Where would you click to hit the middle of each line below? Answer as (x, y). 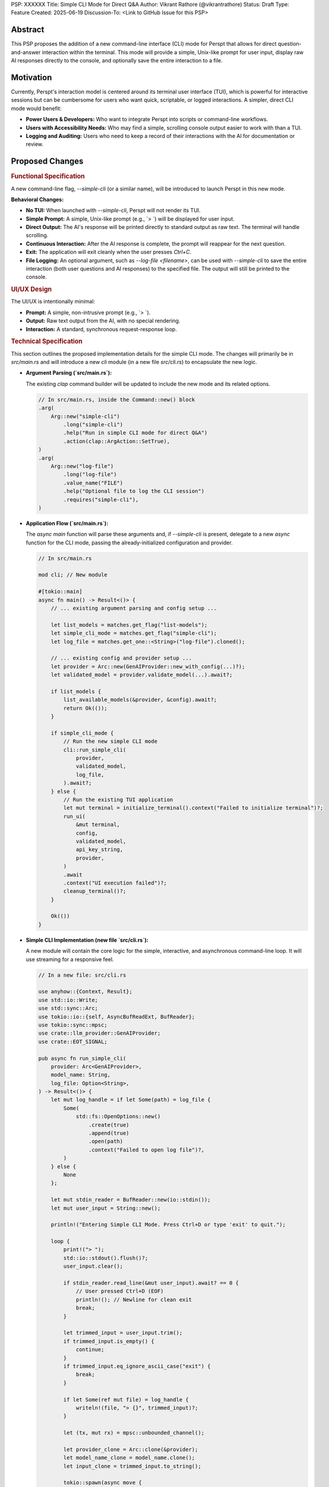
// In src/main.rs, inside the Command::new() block (117, 399)
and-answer (26, 52)
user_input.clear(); (93, 1266)
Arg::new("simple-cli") (85, 416)
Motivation (31, 77)
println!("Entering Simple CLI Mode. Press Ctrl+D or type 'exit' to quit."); (168, 1225)
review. (35, 144)
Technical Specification (47, 341)
